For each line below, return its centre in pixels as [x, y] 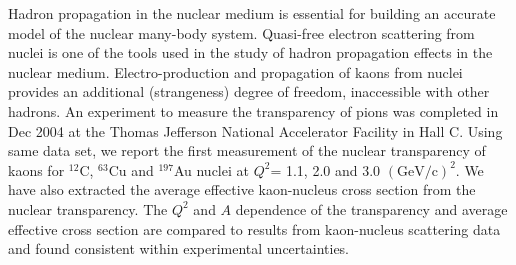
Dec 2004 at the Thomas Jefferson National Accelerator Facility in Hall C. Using [255, 130]
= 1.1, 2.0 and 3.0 [325, 169]
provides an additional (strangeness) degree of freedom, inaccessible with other [249, 91]
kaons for [36, 169]
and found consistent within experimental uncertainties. [179, 248]
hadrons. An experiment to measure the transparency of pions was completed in [253, 110]
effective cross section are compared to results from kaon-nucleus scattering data [254, 228]
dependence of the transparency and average [371, 208]
